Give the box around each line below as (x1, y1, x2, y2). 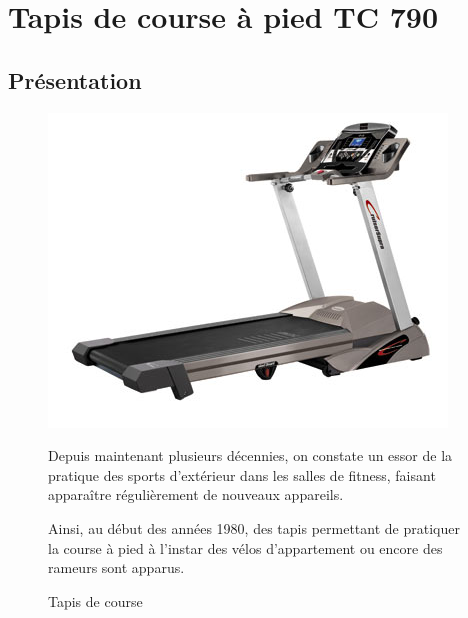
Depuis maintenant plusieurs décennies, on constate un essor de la (48, 445, 453, 466)
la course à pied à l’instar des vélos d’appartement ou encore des (48, 537, 443, 558)
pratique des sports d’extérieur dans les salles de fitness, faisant (48, 464, 436, 485)
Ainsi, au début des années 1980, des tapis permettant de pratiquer (48, 517, 460, 538)
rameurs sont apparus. (48, 557, 185, 578)
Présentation (8, 64, 142, 95)
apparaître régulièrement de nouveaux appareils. (48, 484, 344, 505)
